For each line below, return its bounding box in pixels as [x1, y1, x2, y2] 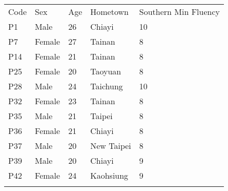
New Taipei [90, 140, 131, 151]
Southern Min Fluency [139, 6, 220, 17]
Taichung [90, 80, 123, 92]
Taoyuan [90, 65, 121, 77]
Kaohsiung [90, 169, 129, 181]
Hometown [90, 6, 129, 17]
